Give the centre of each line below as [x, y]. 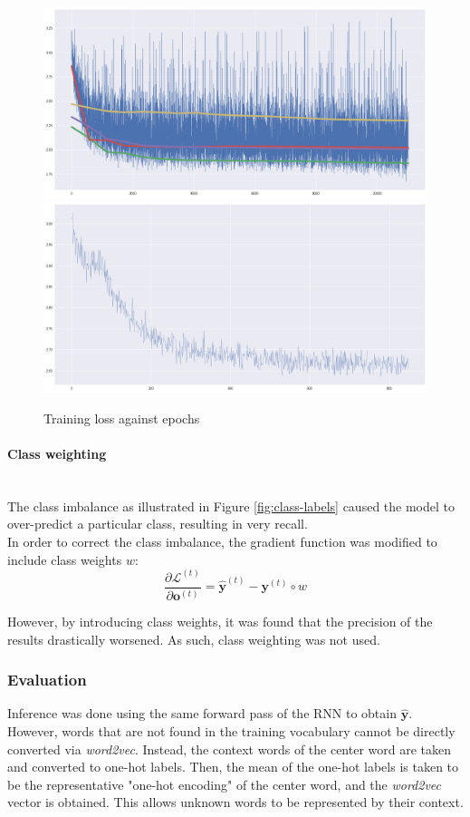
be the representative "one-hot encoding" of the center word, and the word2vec [225, 784]
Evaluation [47, 680]
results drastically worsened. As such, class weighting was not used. [194, 639]
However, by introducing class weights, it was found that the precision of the [220, 622]
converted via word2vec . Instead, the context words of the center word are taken [230, 749]
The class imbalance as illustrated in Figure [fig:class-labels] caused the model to [231, 506]
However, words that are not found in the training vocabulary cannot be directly [231, 731]
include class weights [65, 559]
